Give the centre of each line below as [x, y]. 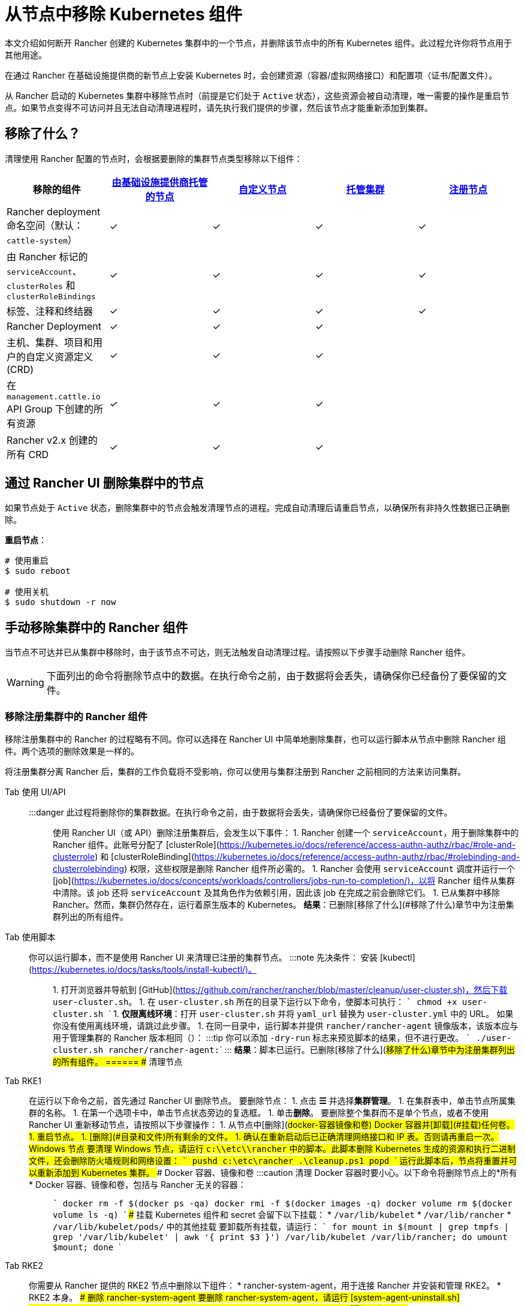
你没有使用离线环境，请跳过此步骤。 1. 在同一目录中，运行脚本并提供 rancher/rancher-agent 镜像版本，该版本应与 [286, 1026]
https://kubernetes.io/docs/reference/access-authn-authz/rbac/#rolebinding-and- [357, 857]
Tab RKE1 [23, 1081]
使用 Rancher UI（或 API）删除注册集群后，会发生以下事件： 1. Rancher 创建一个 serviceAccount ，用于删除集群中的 [286, 833]
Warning [25, 683]
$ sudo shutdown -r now [61, 602]
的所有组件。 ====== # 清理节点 [118, 1062]
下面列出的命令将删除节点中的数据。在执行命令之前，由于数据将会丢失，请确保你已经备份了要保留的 [272, 676]
